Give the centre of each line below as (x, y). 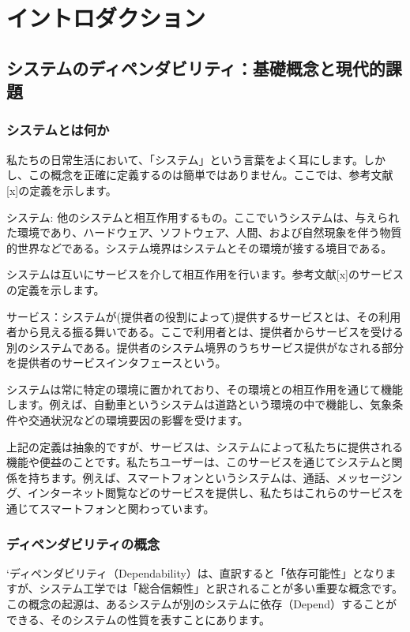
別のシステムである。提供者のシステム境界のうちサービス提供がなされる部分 (205, 347)
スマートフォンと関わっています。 (127, 509)
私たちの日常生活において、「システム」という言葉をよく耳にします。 (185, 159)
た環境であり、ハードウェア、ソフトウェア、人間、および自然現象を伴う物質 (204, 232)
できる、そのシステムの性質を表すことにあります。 (138, 619)
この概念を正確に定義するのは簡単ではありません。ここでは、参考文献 (211, 175)
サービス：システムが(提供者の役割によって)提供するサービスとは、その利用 (204, 316)
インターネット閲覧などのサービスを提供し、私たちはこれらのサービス (211, 493)
